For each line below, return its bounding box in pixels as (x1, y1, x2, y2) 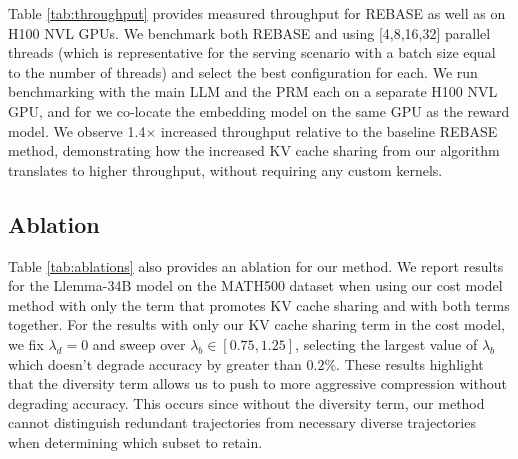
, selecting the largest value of (295, 333, 478, 354)
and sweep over (92, 333, 186, 354)
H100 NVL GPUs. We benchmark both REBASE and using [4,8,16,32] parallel (8, 22, 491, 43)
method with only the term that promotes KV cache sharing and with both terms (8, 294, 510, 315)
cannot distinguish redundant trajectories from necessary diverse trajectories (8, 412, 476, 433)
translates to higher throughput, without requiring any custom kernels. (8, 159, 443, 180)
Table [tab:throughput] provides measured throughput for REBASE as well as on (8, 3, 506, 23)
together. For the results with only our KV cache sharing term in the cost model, (8, 314, 505, 335)
